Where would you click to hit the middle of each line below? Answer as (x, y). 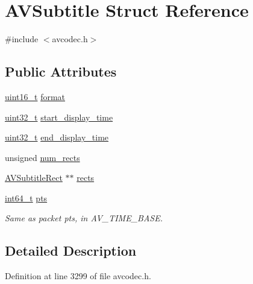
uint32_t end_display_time (57, 137)
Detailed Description (71, 251)
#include (22, 39)
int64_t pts (26, 197)
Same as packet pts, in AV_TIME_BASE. (84, 218)
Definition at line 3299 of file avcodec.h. (78, 276)
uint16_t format (35, 96)
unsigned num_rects (42, 157)
